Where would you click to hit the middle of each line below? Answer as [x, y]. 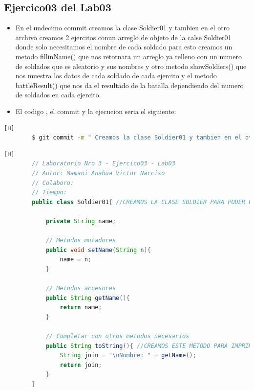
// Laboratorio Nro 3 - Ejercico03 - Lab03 [104, 164]
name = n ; [76, 260]
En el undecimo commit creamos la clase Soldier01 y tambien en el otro [123, 28]
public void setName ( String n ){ [98, 250]
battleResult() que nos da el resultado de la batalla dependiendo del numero [129, 85]
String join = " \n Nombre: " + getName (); [128, 356]
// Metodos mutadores [81, 241]
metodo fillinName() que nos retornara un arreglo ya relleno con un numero [128, 56]
